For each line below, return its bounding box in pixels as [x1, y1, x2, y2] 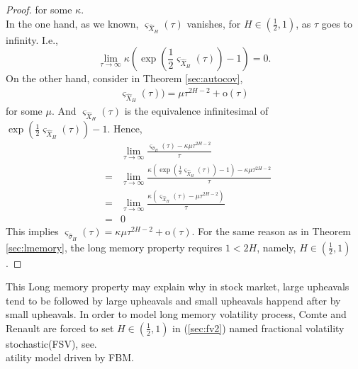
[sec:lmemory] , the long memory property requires [6, 239, 223, 254]
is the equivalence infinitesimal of [124, 103, 269, 118]
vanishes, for [186, 16, 241, 30]
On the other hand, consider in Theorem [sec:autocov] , [6, 71, 243, 86]
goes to [321, 16, 352, 30]
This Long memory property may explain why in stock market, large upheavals [6, 279, 349, 294]
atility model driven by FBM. [6, 350, 134, 365]
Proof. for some [6, 2, 72, 16]
